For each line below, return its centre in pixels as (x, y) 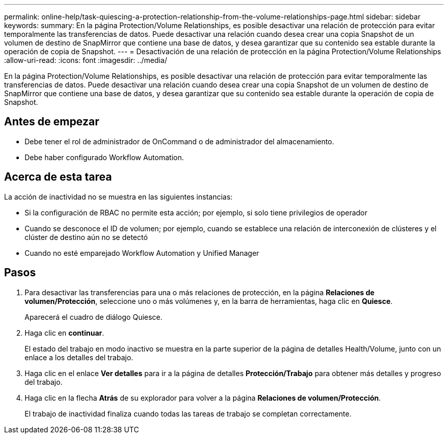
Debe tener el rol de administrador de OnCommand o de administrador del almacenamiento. (180, 141)
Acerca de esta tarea (58, 177)
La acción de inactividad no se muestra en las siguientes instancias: (118, 196)
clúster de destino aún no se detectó (86, 237)
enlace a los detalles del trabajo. (79, 357)
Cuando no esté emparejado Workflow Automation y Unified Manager (142, 253)
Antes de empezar (52, 122)
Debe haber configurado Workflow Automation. (104, 157)
